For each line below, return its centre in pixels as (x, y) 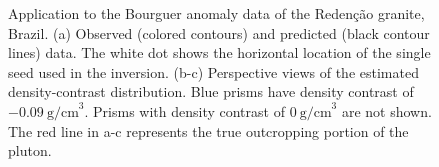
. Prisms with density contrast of (184, 110)
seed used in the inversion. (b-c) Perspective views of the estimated (213, 71)
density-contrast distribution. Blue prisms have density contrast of (211, 91)
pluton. (30, 150)
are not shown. (386, 110)
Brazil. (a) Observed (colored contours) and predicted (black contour (219, 32)
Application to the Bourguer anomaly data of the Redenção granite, (216, 13)
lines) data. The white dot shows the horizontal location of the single (219, 52)
